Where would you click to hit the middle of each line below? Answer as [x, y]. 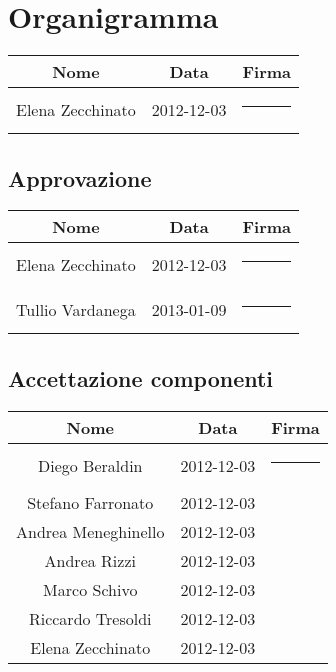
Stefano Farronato [90, 502]
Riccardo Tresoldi [90, 618]
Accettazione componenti [141, 377]
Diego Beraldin [90, 465]
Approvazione [80, 177]
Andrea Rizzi [90, 560]
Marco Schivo [90, 589]
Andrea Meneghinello [90, 531]
